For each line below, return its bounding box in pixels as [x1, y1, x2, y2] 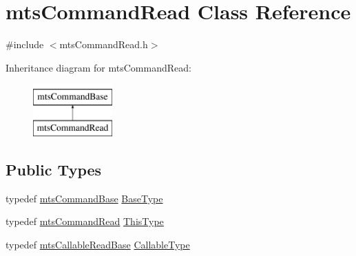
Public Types [6, 158, 102, 180]
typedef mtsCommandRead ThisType [6, 214, 164, 228]
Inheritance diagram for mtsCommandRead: [6, 60, 191, 74]
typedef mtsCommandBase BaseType [6, 191, 163, 205]
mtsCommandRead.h [59, 37, 148, 52]
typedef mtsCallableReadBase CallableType [6, 237, 190, 251]
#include [6, 37, 44, 52]
